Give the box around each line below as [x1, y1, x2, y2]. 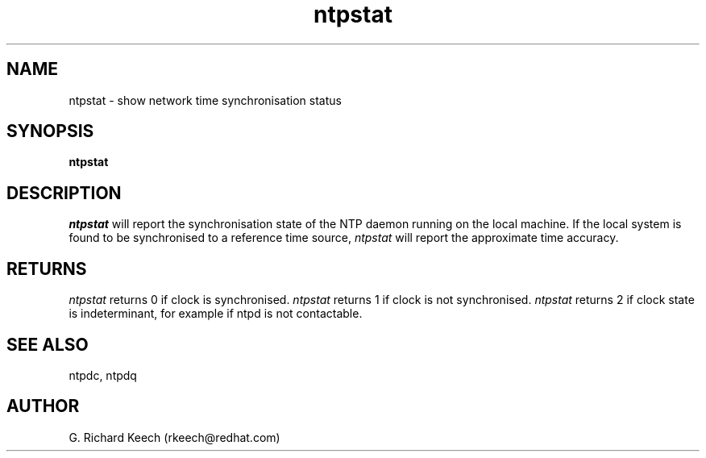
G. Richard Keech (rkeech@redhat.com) [69, 430, 280, 444]
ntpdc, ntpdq [69, 368, 137, 382]
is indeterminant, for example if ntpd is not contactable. [69, 306, 363, 321]
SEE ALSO [6, 334, 89, 355]
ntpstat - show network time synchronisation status [69, 93, 342, 107]
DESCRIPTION [6, 182, 122, 203]
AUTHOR [6, 396, 80, 417]
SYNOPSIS [6, 121, 94, 142]
